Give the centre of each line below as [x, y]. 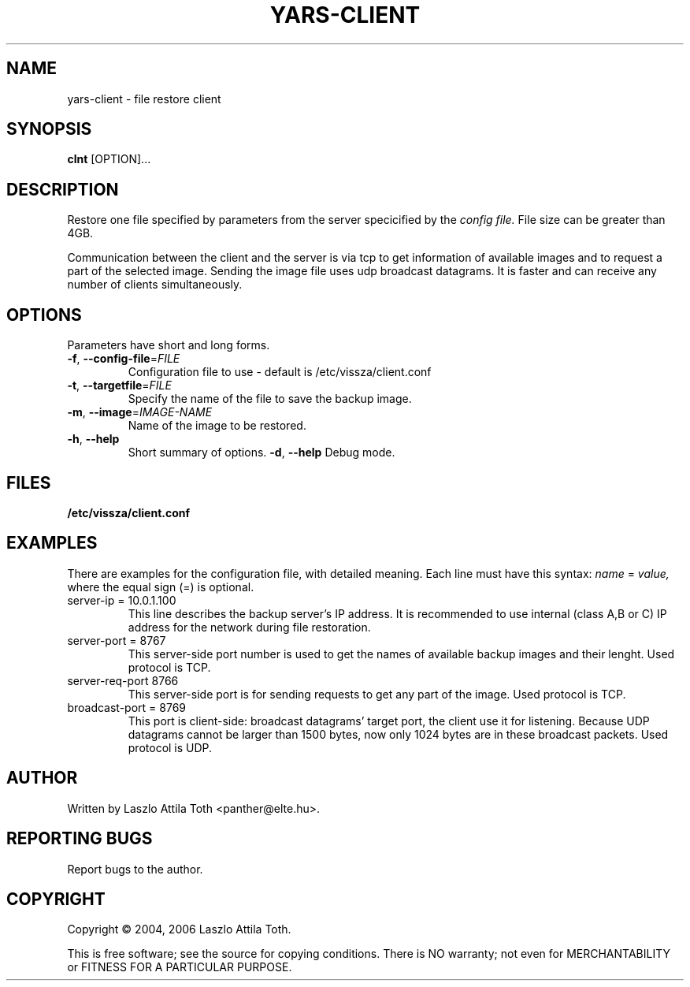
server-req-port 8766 [123, 680]
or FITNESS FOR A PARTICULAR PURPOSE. [180, 967]
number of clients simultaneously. [155, 285]
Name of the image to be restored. [217, 426]
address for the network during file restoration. [249, 627]
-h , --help [93, 439]
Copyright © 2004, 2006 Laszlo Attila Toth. [179, 929]
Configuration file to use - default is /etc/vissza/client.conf [280, 372]
